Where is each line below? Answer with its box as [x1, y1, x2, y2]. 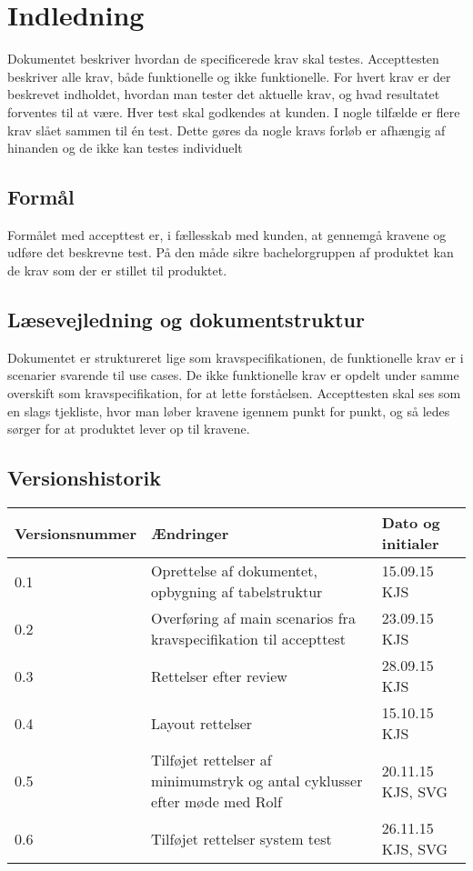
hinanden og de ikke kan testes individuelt [7, 138, 243, 157]
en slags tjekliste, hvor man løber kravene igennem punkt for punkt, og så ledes [7, 401, 450, 420]
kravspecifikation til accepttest [151, 628, 347, 650]
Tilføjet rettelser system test [151, 827, 332, 849]
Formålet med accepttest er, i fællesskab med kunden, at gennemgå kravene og [7, 225, 447, 244]
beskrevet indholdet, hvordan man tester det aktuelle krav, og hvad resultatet [7, 85, 440, 104]
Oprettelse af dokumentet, [151, 560, 317, 582]
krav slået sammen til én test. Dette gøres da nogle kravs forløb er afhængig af [7, 120, 446, 139]
